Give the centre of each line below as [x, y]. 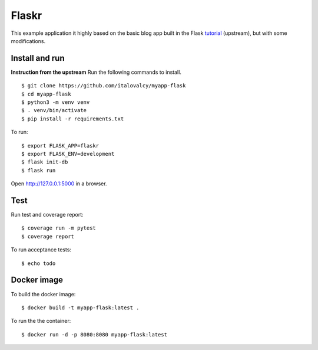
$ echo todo [39, 263]
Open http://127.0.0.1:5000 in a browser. [59, 184]
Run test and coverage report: [47, 215]
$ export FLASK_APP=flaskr [60, 145]
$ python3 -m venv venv [56, 102]
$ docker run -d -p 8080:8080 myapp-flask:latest [95, 334]
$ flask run [39, 170]
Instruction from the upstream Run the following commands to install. [96, 72]
